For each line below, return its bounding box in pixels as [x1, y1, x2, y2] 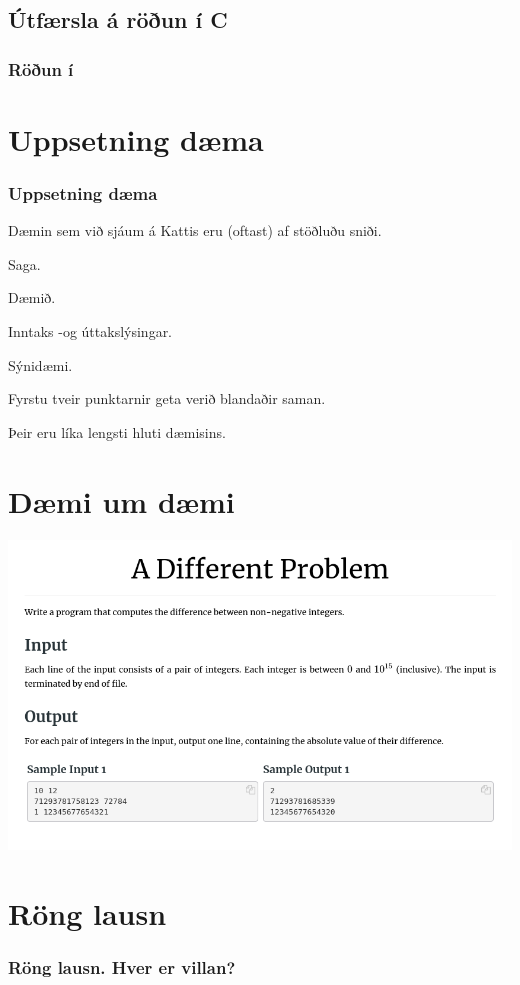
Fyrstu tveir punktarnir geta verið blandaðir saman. [8, 388, 326, 409]
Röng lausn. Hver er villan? [8, 955, 236, 980]
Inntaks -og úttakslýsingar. [8, 321, 173, 341]
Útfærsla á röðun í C [8, 4, 228, 35]
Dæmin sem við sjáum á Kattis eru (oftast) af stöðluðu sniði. [8, 220, 382, 241]
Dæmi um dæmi [8, 480, 235, 521]
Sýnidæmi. [8, 354, 73, 375]
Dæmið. [8, 287, 56, 308]
